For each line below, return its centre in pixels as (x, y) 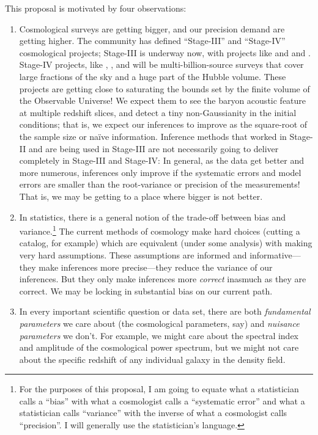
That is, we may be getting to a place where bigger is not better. (141, 196)
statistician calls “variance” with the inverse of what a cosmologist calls (153, 413)
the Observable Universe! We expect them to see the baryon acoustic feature (163, 101)
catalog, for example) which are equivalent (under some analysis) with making (166, 243)
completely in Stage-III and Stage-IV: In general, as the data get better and (162, 160)
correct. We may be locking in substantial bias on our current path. (146, 291)
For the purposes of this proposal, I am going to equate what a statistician (159, 389)
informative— (275, 254)
